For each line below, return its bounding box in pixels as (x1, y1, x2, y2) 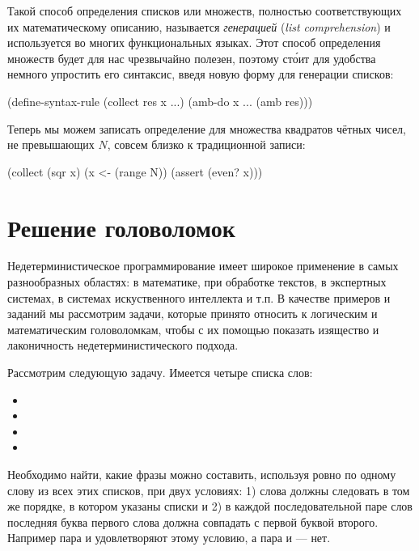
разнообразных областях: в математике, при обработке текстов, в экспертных (7, 273, 387, 290)
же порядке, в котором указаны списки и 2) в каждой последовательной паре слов (7, 498, 413, 515)
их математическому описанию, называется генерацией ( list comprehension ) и (7, 18, 391, 35)
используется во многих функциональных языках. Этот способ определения (7, 34, 381, 51)
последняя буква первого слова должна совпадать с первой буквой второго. (7, 513, 379, 530)
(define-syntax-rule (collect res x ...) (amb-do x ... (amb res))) (7, 92, 313, 109)
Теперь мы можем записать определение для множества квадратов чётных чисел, (7, 120, 406, 137)
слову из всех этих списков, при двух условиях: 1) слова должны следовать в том (7, 481, 410, 498)
